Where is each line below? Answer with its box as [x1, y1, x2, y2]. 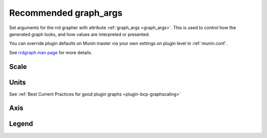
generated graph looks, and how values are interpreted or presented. [9, 31, 150, 37]
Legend [9, 120, 33, 128]
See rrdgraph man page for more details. [9, 49, 92, 55]
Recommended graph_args [9, 7, 123, 18]
